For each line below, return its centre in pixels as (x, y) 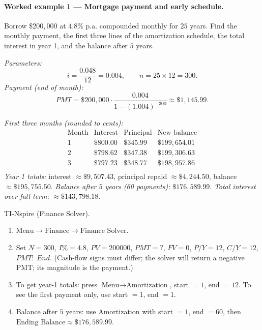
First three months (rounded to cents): (64, 123)
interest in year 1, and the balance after (66, 45)
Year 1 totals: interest (38, 176)
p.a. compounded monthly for (132, 25)
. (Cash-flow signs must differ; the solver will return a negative (147, 257)
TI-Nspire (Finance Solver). (47, 213)
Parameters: (23, 62)
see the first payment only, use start (72, 294)
